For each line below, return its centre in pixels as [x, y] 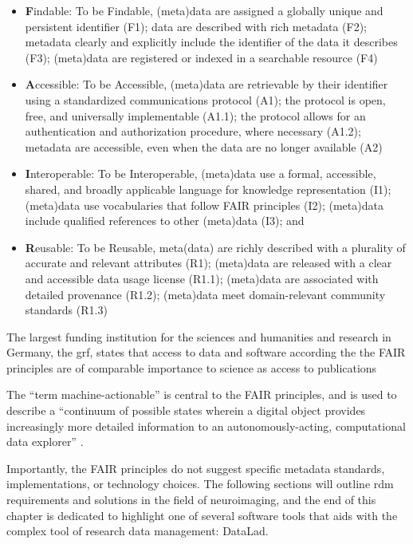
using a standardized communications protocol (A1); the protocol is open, [205, 99]
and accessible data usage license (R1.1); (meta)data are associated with [202, 278]
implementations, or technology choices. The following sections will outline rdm [200, 484]
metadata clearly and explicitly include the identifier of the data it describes [211, 42]
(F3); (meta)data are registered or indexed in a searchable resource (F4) [201, 57]
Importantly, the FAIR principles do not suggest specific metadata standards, [196, 468]
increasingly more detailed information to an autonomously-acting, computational [206, 426]
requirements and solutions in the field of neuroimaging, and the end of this [191, 500]
